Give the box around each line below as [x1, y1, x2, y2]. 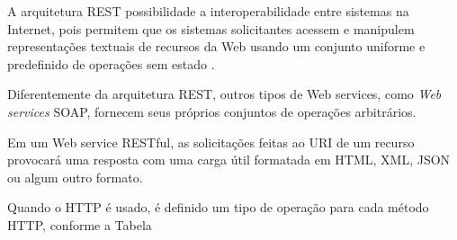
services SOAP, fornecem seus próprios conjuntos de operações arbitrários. [7, 102, 417, 120]
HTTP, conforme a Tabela [7, 215, 152, 234]
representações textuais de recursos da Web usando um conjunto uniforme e [7, 37, 426, 56]
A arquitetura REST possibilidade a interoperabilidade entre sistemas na [7, 2, 409, 20]
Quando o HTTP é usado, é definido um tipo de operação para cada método [7, 198, 429, 217]
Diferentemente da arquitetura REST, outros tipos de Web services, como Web [7, 84, 442, 103]
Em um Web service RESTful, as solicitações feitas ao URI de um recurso [7, 132, 415, 151]
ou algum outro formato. [7, 167, 143, 186]
